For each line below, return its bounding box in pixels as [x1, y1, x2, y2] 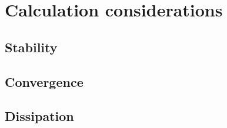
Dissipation [5, 107, 74, 125]
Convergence [5, 72, 84, 90]
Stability [5, 38, 58, 56]
